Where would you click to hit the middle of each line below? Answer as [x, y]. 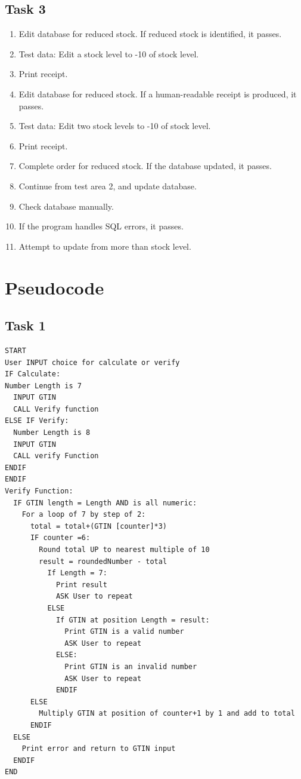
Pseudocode [55, 287]
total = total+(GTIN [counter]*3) [99, 526]
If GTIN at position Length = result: [133, 620]
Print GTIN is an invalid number [131, 666]
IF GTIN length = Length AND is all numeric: [105, 503]
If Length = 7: [77, 573]
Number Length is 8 [52, 433]
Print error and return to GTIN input [99, 749]
